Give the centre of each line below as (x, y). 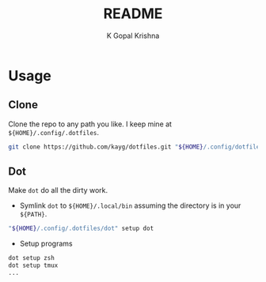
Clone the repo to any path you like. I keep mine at (90, 124)
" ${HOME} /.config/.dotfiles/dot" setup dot (81, 229)
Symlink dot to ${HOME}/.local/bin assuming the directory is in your (130, 205)
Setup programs (46, 244)
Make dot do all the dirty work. (58, 190)
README (133, 14)
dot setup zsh (32, 258)
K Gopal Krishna (133, 36)
